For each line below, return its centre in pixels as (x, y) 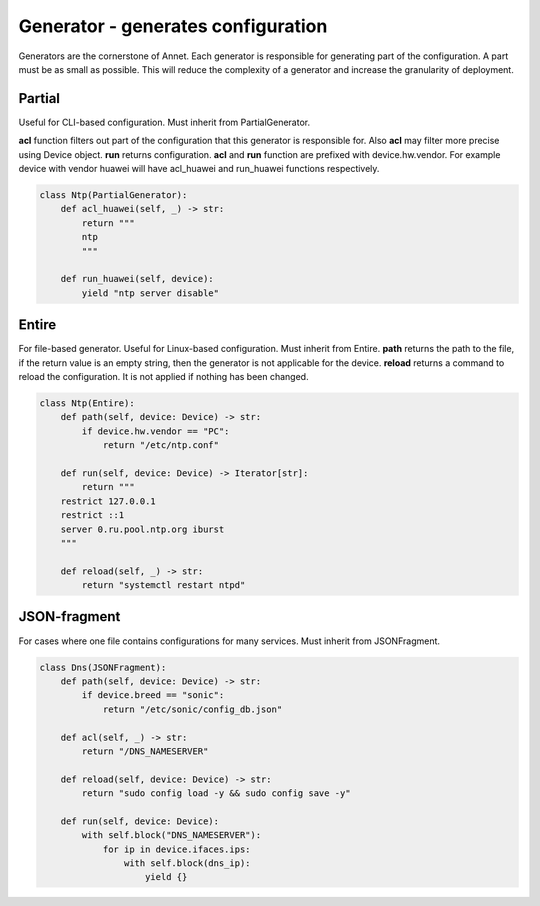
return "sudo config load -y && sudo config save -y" (216, 793)
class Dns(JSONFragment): (103, 667)
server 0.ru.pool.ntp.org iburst (142, 529)
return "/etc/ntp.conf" (161, 445)
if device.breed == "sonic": (153, 695)
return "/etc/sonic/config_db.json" (192, 709)
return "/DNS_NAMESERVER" (145, 751)
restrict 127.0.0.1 (108, 501)
